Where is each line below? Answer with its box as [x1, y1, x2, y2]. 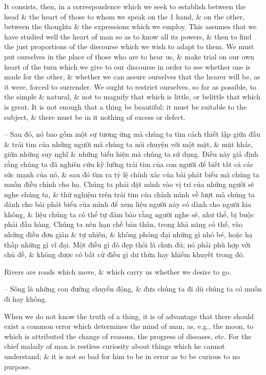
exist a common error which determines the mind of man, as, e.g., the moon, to [4, 321, 254, 331]
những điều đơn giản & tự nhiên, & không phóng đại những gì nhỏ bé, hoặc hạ [4, 229, 253, 240]
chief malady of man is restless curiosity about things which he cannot [4, 341, 225, 351]
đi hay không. [4, 294, 47, 304]
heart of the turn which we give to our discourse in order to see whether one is [4, 61, 251, 72]
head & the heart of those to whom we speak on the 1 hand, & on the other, [4, 11, 245, 22]
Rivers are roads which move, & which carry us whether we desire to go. [4, 266, 231, 277]
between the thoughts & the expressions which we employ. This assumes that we [4, 21, 257, 32]
